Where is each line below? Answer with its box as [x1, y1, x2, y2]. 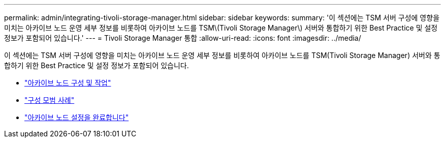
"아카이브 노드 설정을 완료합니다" [24, 113, 129, 122]
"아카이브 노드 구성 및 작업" [24, 78, 111, 87]
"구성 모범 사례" [24, 96, 75, 104]
